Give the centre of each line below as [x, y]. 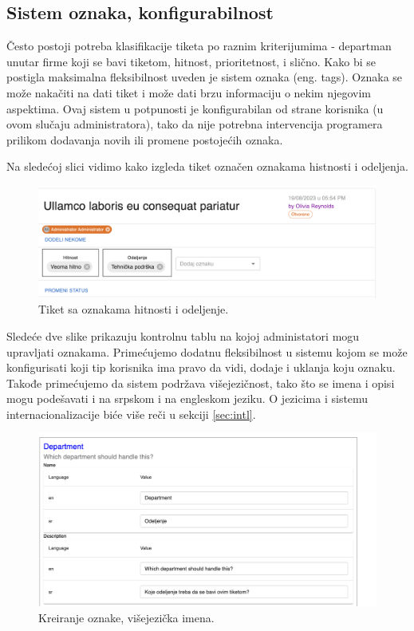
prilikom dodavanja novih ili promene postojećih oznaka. [145, 139]
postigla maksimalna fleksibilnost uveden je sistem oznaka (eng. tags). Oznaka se [205, 77]
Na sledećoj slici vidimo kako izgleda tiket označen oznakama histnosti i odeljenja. [207, 166]
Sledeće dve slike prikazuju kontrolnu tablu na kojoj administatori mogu [183, 335]
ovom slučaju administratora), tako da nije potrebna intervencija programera [195, 124]
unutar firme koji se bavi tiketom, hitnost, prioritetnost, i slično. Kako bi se [191, 61]
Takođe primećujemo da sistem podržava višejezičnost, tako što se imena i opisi [201, 383]
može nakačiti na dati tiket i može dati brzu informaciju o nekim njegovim [189, 92]
